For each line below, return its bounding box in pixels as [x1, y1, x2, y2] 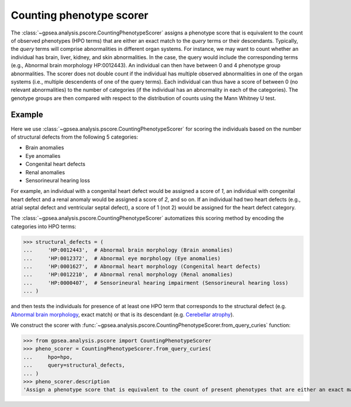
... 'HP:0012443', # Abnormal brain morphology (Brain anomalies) [23, 247, 233, 254]
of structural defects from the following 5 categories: [11, 133, 139, 140]
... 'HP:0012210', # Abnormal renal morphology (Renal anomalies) [23, 271, 233, 278]
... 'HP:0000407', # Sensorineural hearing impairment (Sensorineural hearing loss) [23, 280, 289, 286]
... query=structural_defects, [23, 362, 125, 368]
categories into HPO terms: [11, 223, 77, 230]
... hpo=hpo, [23, 354, 73, 360]
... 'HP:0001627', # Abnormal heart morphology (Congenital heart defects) [23, 263, 261, 270]
